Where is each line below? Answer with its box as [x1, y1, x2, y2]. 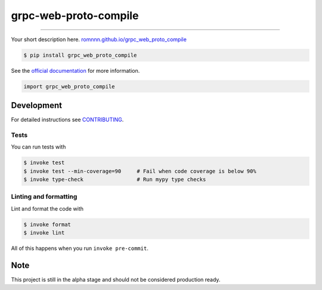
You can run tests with [11, 143, 66, 150]
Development [11, 100, 63, 110]
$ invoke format [23, 221, 72, 228]
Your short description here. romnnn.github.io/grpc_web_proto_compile [11, 36, 187, 43]
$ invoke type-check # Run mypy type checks [23, 176, 206, 183]
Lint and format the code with [11, 205, 83, 212]
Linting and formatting [11, 193, 78, 201]
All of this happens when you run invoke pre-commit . [11, 245, 148, 252]
